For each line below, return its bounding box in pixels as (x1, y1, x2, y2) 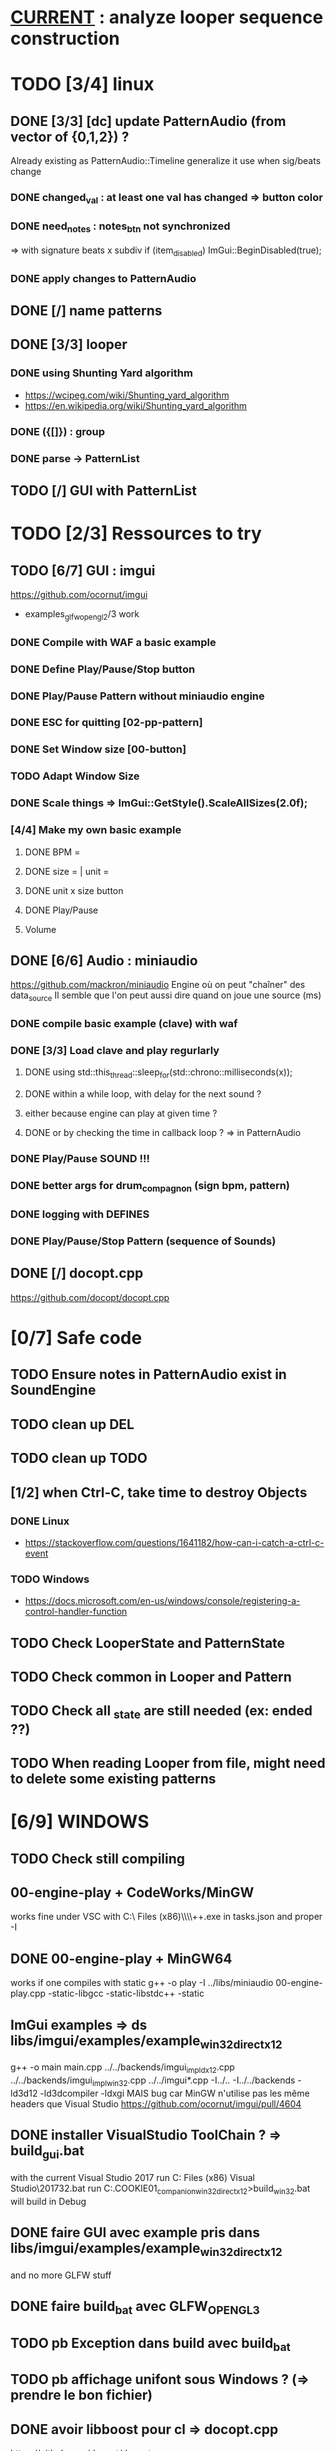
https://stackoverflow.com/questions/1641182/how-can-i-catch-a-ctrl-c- (24, 1536, 325, 1548)
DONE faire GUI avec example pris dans (10, 2224, 260, 2241)
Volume (24, 923, 57, 935)
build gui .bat (10, 2142, 85, 2162)
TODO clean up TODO (10, 1450, 148, 1467)
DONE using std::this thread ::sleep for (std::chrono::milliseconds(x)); (24, 1066, 293, 1081)
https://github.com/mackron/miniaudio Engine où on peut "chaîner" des (10, 979, 306, 991)
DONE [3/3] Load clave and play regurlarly (10, 1043, 220, 1057)
